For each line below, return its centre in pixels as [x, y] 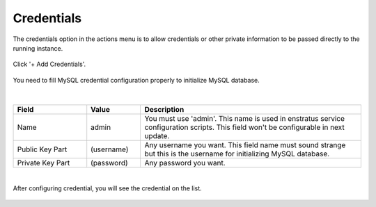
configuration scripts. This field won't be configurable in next [244, 127]
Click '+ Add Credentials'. [49, 64]
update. [157, 135]
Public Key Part [42, 149]
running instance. [38, 48]
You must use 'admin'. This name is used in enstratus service [244, 118]
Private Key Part [44, 163]
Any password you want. [185, 163]
